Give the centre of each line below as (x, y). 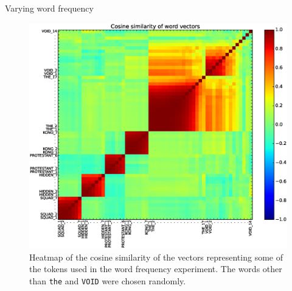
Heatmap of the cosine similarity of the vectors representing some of (156, 257)
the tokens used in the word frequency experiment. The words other (156, 269)
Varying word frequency (49, 8)
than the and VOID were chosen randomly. (108, 280)
